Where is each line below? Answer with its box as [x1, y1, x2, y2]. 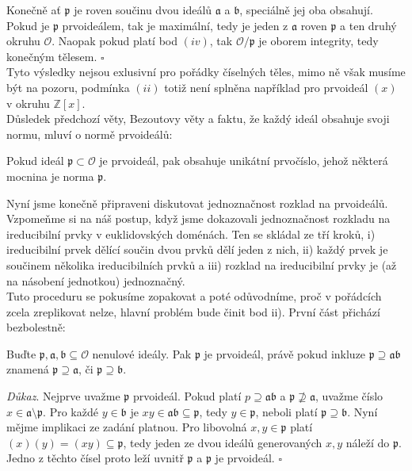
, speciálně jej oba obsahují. [239, 2, 373, 17]
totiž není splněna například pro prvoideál [164, 78, 368, 95]
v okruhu [6, 94, 50, 111]
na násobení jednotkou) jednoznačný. [6, 272, 185, 289]
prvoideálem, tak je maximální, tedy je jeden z [62, 17, 288, 33]
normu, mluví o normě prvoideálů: [6, 125, 173, 142]
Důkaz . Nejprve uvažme [6, 388, 120, 404]
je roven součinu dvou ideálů [74, 2, 212, 17]
